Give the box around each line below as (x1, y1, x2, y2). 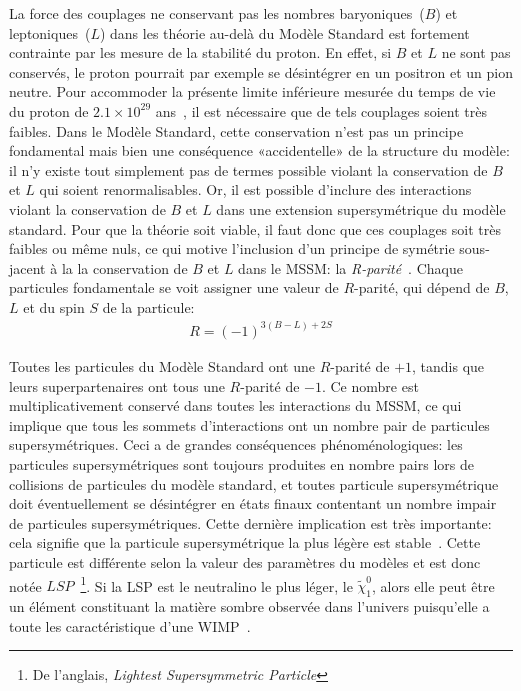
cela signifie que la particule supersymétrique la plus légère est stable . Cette (9, 532, 481, 553)
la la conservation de (61, 257, 188, 278)
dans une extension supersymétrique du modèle (216, 198, 506, 219)
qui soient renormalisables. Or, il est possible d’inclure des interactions (39, 179, 472, 200)
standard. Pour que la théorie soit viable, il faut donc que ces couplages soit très (9, 218, 501, 239)
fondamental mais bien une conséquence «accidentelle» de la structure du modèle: (9, 140, 510, 161)
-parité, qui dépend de (354, 277, 490, 298)
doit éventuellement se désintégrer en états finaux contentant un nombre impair (9, 493, 497, 514)
